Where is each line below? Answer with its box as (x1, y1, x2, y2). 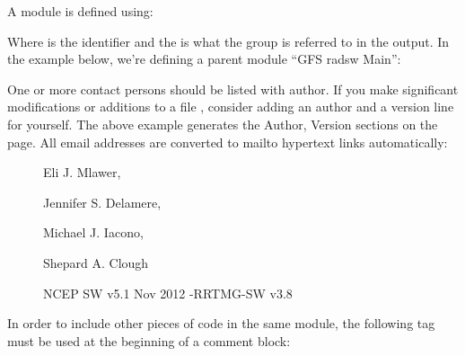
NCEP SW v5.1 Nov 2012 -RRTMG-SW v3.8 (43, 283, 293, 302)
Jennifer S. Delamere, (43, 192, 162, 211)
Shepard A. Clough (43, 253, 149, 271)
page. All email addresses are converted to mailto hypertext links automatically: (7, 132, 448, 151)
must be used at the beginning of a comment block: (7, 331, 291, 350)
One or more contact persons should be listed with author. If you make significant (7, 79, 459, 98)
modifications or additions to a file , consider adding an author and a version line (7, 97, 454, 116)
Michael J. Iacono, (43, 223, 144, 242)
